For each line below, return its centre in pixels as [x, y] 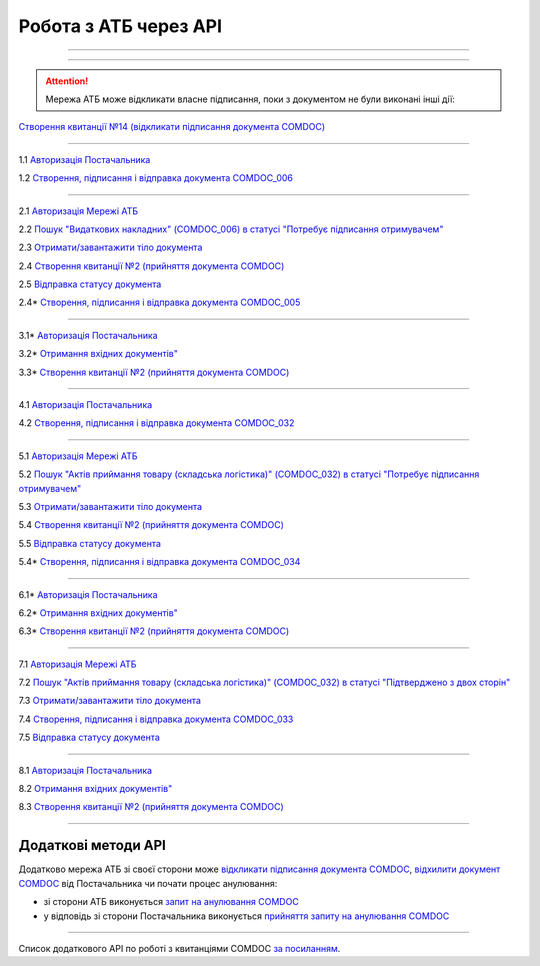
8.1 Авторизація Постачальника [85, 770]
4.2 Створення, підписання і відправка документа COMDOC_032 [156, 423]
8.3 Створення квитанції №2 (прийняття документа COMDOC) [151, 807]
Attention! [67, 81]
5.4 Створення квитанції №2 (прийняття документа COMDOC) [151, 525]
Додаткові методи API [92, 845]
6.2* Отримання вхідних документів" [98, 612]
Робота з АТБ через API [120, 26]
